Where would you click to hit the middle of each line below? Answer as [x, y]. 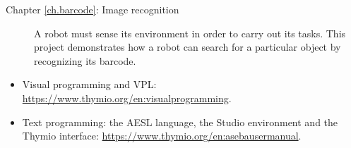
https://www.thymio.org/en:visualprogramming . [127, 98]
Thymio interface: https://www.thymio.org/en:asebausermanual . [162, 136]
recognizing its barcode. [85, 60]
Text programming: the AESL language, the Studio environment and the [180, 122]
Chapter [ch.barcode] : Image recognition [93, 9]
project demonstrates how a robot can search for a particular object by [188, 47]
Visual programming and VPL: [89, 84]
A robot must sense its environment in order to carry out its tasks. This [190, 33]
